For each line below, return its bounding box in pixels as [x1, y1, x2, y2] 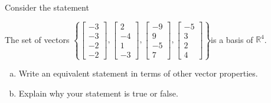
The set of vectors [5, 33, 70, 45]
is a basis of [211, 33, 253, 45]
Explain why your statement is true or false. [18, 87, 178, 99]
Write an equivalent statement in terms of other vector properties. [18, 67, 258, 79]
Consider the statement [5, 1, 89, 13]
